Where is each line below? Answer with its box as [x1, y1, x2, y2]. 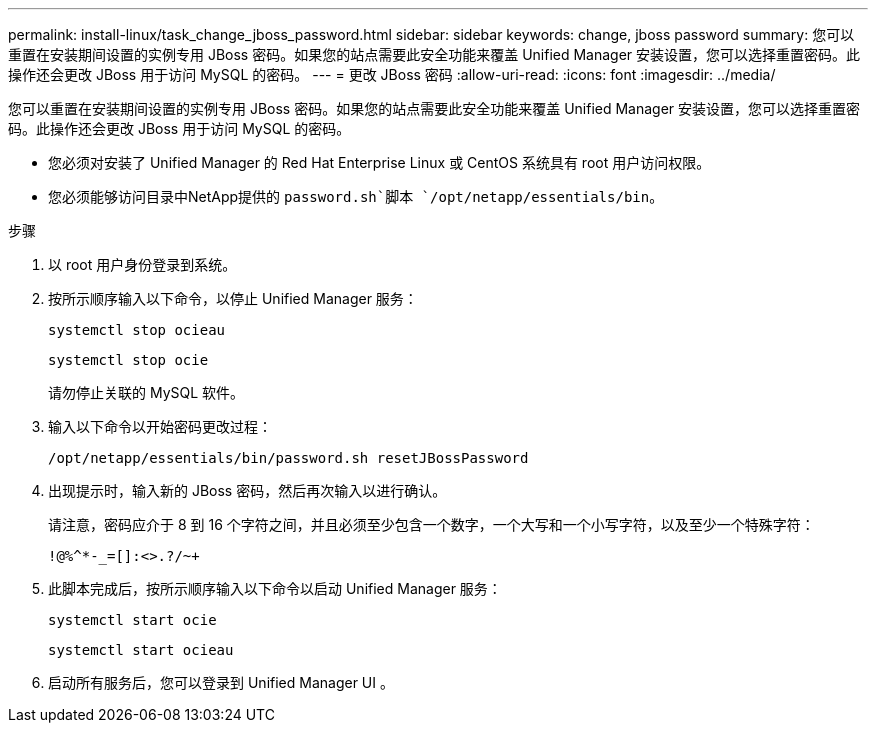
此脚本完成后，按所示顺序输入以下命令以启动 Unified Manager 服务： [48, 580, 502, 597]
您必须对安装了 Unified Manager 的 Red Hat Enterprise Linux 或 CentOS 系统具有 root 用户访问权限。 [48, 154, 711, 171]
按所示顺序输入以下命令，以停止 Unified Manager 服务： [48, 290, 418, 307]
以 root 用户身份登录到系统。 [48, 256, 237, 273]
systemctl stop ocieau [48, 322, 226, 338]
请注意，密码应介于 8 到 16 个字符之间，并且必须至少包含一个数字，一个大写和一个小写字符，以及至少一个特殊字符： [48, 516, 815, 533]
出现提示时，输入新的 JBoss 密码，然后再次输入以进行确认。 [48, 482, 447, 499]
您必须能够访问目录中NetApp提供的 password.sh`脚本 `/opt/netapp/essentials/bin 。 [48, 188, 664, 205]
